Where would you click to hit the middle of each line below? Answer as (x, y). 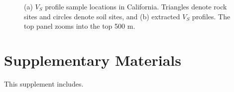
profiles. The (211, 16)
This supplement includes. (44, 83)
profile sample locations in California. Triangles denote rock (136, 6)
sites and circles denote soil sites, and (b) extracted (102, 16)
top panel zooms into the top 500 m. (80, 26)
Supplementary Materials (93, 60)
